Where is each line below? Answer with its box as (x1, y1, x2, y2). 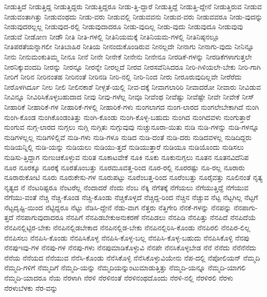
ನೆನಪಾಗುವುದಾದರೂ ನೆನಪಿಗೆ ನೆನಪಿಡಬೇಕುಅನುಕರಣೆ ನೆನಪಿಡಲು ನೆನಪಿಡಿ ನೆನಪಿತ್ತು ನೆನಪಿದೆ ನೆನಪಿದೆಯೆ (15, 212, 256, 223)
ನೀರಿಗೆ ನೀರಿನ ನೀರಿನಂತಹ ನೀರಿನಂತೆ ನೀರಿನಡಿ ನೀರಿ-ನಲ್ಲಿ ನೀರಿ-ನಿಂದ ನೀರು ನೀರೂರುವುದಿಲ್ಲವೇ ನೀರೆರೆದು (4, 71, 242, 82)
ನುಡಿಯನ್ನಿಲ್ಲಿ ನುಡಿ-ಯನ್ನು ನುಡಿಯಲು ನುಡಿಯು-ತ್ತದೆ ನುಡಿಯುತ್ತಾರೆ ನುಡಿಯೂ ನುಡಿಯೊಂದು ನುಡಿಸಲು (4, 142, 244, 152)
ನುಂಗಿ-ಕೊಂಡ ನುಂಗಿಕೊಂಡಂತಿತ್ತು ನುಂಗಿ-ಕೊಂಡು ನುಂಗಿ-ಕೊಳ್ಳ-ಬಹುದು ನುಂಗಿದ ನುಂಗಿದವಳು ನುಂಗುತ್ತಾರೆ (4, 111, 251, 122)
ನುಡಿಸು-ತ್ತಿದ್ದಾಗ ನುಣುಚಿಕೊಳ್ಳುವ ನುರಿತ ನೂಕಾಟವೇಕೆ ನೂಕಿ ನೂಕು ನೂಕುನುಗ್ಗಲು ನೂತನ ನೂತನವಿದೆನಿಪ (4, 151, 249, 162)
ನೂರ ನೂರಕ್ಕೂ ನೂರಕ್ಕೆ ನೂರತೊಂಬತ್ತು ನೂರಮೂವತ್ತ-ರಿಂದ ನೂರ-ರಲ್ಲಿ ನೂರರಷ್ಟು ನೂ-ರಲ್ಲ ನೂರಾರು (4, 162, 245, 172)
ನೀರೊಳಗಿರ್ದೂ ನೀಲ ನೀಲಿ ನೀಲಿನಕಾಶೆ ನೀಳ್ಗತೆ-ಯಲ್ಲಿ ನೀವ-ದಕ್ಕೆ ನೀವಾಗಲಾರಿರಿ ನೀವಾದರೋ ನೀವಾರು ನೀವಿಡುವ (4, 81, 261, 92)
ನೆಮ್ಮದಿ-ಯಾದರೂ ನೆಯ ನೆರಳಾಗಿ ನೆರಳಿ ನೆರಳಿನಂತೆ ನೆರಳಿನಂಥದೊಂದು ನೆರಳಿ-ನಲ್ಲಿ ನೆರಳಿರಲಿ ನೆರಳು (4, 272, 234, 283)
